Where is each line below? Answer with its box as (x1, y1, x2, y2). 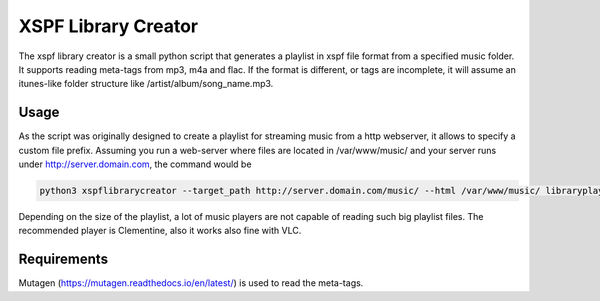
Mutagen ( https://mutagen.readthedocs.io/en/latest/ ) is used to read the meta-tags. (18, 277, 364, 289)
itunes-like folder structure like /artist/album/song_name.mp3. (18, 78, 274, 90)
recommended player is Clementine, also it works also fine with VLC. (18, 225, 302, 237)
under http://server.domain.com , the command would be (18, 158, 252, 170)
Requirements (18, 251, 109, 268)
